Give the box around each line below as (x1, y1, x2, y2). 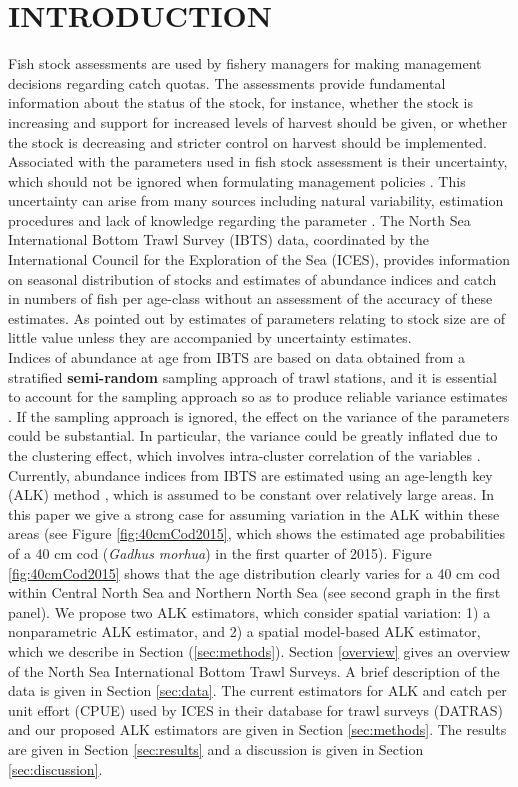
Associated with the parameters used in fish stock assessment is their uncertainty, (8, 151, 508, 172)
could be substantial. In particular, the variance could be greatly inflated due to (8, 425, 498, 446)
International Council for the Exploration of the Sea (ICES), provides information (8, 249, 511, 270)
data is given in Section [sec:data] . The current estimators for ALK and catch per (8, 680, 507, 701)
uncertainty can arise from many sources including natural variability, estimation (8, 190, 504, 211)
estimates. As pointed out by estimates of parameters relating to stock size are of (8, 307, 505, 328)
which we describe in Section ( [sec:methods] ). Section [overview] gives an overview (8, 640, 511, 661)
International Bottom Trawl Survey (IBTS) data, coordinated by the (8, 229, 429, 250)
